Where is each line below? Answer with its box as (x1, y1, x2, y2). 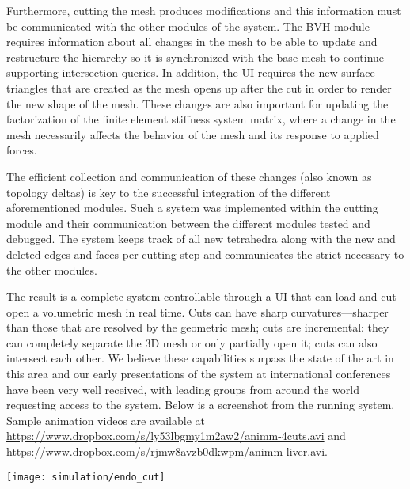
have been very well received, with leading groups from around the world (6, 381, 359, 397)
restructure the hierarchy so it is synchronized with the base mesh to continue (6, 48, 385, 65)
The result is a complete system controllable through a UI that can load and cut (6, 288, 397, 305)
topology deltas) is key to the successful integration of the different (6, 184, 331, 200)
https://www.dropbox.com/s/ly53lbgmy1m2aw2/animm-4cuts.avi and (6, 427, 346, 444)
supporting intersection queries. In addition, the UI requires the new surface (6, 64, 375, 81)
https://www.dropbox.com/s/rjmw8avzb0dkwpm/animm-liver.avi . (6, 443, 328, 460)
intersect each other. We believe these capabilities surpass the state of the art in (6, 350, 394, 366)
